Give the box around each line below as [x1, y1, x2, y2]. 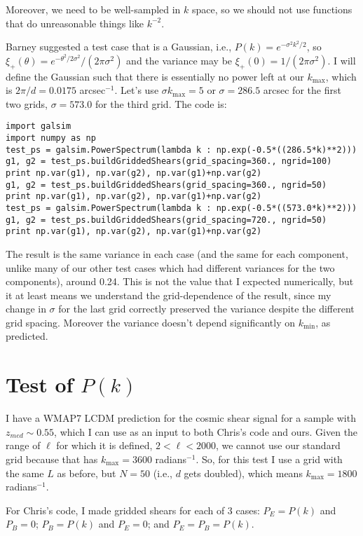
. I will [327, 53, 356, 67]
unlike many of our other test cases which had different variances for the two [6, 260, 335, 275]
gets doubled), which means [184, 465, 303, 480]
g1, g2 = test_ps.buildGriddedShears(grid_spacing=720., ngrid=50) [6, 214, 327, 225]
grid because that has [6, 451, 98, 466]
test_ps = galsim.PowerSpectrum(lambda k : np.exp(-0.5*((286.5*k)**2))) [6, 144, 357, 155]
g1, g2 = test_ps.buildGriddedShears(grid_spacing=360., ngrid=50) [6, 179, 327, 190]
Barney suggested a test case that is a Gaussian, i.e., [6, 39, 232, 54]
